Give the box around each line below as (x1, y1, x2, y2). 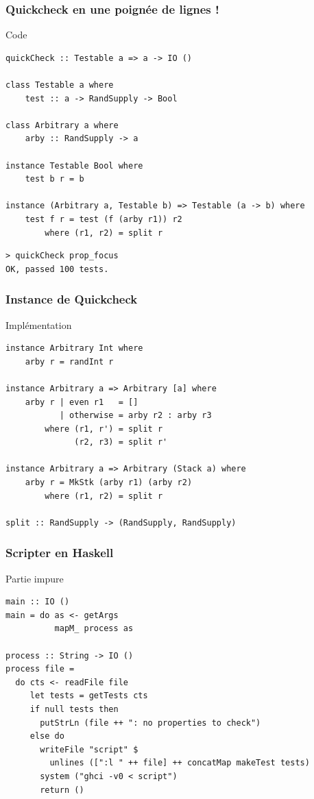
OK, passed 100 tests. (5, 264, 109, 274)
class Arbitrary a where (5, 120, 119, 130)
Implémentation (5, 317, 72, 332)
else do (29, 731, 64, 741)
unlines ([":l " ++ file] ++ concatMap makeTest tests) (49, 758, 310, 768)
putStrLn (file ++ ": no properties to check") (40, 717, 261, 728)
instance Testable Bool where (5, 160, 143, 171)
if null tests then (29, 704, 119, 714)
